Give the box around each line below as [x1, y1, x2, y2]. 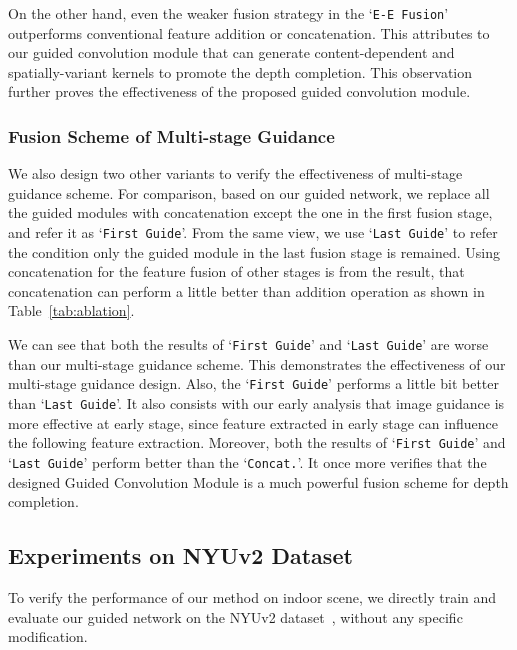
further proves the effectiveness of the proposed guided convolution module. [8, 81, 471, 102]
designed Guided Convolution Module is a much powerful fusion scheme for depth [8, 471, 509, 492]
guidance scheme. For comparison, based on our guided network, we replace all [8, 182, 490, 203]
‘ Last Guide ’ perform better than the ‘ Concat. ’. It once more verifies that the [8, 451, 487, 472]
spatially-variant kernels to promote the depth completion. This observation [8, 61, 473, 82]
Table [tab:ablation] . [8, 300, 135, 321]
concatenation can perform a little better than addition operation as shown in [8, 280, 485, 301]
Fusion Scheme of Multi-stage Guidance [8, 123, 335, 148]
